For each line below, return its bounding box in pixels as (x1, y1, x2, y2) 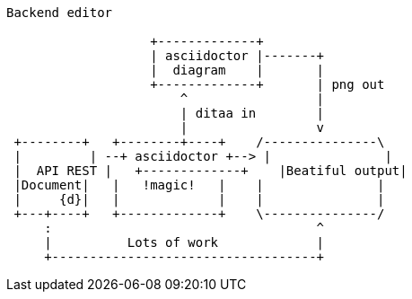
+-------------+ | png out (150, 77, 385, 92)
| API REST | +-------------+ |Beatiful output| (13, 163, 408, 178)
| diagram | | (150, 63, 325, 77)
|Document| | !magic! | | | (13, 178, 385, 192)
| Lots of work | (44, 235, 325, 250)
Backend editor (6, 5, 113, 20)
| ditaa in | (180, 106, 325, 120)
